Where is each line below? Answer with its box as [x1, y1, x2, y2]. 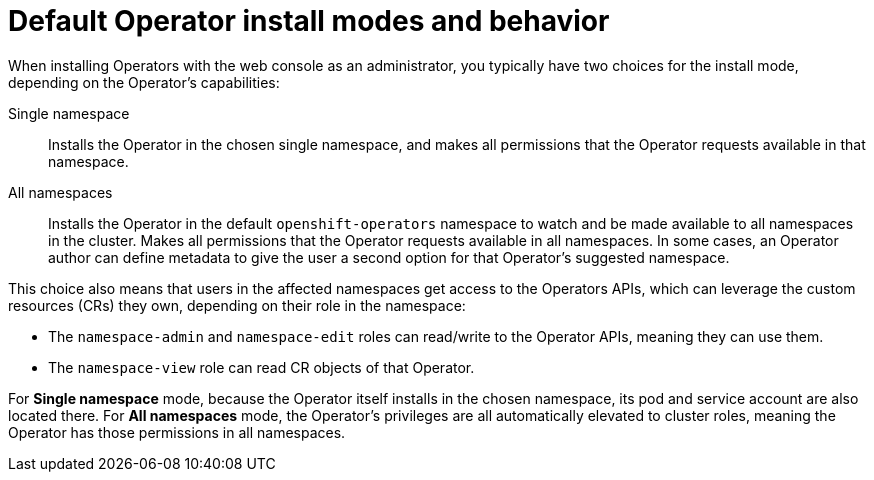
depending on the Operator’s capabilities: [8, 73, 280, 91]
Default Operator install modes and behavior [8, 4, 610, 38]
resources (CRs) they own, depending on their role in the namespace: [8, 296, 466, 314]
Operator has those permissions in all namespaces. [8, 423, 346, 441]
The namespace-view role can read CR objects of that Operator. [48, 358, 475, 376]
